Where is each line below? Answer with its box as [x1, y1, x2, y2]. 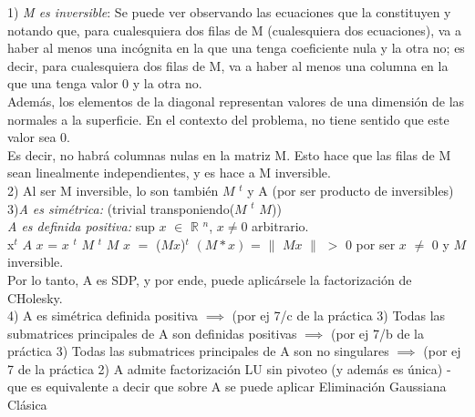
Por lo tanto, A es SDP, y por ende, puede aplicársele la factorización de [7, 270, 412, 289]
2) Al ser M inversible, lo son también [7, 180, 219, 199]
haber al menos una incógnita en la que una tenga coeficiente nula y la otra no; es [7, 38, 465, 57]
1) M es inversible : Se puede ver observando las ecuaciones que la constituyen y [7, 3, 451, 21]
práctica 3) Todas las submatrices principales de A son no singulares [7, 341, 389, 361]
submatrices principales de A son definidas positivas [7, 323, 297, 342]
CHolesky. [7, 288, 63, 307]
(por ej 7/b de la [331, 323, 424, 342]
